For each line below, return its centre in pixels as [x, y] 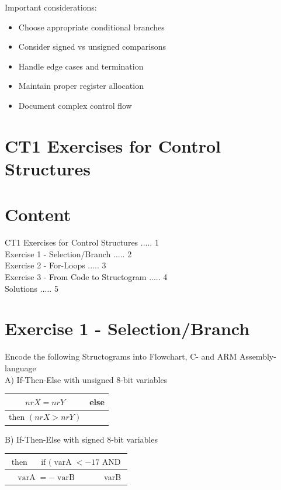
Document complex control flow [75, 105]
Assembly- [258, 356]
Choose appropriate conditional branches [91, 27]
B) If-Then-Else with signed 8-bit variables [81, 439]
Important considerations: [51, 7]
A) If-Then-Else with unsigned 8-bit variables [86, 379]
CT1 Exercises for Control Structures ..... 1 [82, 242]
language [20, 367]
